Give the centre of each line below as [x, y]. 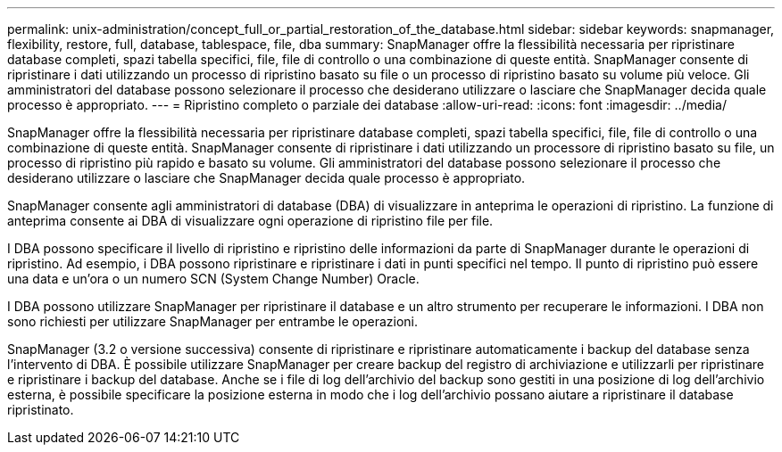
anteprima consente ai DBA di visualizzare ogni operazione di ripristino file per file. [250, 221]
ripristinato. [41, 410]
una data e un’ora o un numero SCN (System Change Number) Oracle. [213, 279]
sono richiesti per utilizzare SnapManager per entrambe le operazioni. [213, 321]
